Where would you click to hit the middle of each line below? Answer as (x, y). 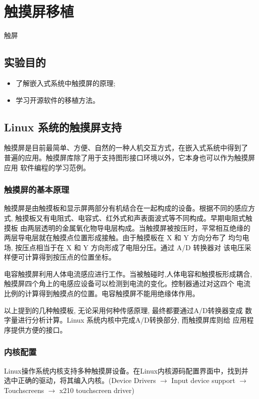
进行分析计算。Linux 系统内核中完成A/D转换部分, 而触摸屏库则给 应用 (132, 320)
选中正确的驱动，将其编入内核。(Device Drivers (80, 380)
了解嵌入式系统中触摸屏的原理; (65, 83)
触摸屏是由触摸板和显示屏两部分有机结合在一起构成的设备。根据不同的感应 (126, 208)
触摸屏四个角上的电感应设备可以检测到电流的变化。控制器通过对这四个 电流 (127, 283)
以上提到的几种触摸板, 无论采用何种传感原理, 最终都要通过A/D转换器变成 (124, 310)
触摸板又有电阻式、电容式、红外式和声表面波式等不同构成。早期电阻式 (130, 217)
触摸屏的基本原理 (37, 190)
